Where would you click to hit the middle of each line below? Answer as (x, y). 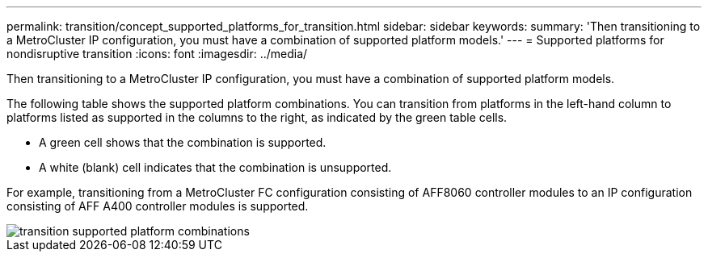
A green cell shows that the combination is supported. (183, 142)
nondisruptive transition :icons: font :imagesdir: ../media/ (157, 54)
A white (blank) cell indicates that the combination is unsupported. (215, 167)
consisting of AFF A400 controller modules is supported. (158, 206)
